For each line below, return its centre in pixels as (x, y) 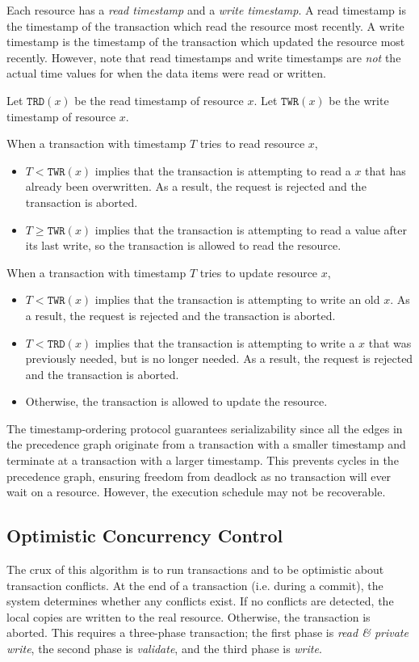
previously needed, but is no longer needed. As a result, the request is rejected (219, 358)
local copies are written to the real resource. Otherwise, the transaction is (189, 616)
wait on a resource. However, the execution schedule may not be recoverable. (196, 492)
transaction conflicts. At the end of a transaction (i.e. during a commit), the (195, 585)
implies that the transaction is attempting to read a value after (251, 229)
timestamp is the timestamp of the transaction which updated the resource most (206, 42)
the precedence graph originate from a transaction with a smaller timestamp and (206, 444)
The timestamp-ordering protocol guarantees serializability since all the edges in (205, 428)
